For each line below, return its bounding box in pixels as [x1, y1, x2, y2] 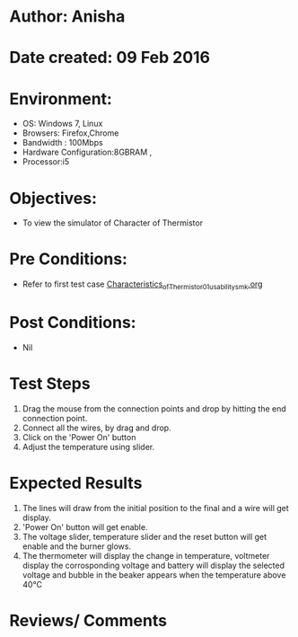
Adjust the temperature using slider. [22, 441, 155, 452]
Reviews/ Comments [9, 610, 168, 631]
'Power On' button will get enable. [22, 521, 148, 532]
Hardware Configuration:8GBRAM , [22, 146, 153, 158]
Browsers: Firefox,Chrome [22, 128, 119, 138]
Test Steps [9, 374, 92, 394]
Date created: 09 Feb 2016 [9, 48, 211, 68]
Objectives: [9, 188, 97, 208]
